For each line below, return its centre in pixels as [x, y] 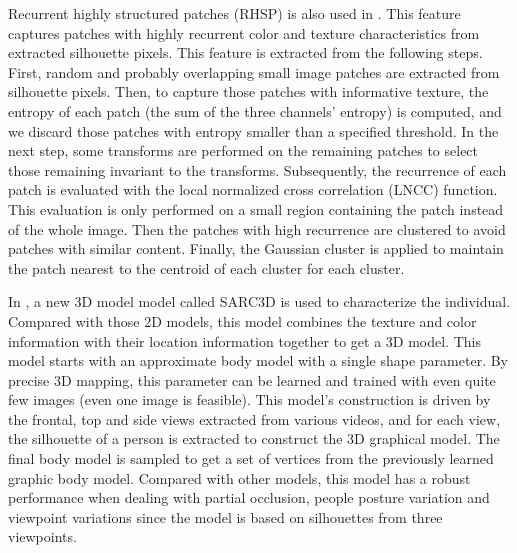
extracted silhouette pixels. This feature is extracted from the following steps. [245, 52]
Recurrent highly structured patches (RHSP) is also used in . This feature [234, 13]
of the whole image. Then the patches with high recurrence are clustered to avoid [257, 228]
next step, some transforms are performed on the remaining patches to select [243, 150]
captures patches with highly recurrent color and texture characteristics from [244, 32]
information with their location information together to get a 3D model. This [244, 340]
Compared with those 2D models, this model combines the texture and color [242, 320]
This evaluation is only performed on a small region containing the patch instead [256, 208]
